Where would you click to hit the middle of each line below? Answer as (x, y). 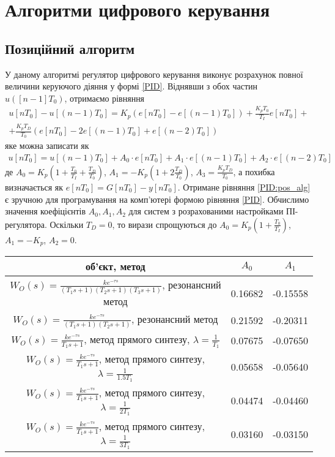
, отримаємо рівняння (105, 98)
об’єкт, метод (116, 266)
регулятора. (26, 224)
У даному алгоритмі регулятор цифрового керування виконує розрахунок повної (154, 74)
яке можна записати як (47, 145)
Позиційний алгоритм (70, 48)
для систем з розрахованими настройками (206, 211)
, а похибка (254, 171)
